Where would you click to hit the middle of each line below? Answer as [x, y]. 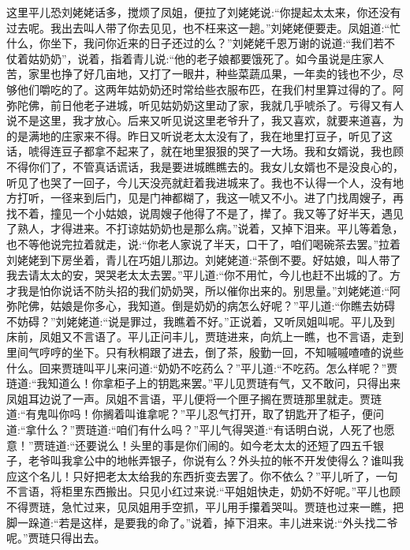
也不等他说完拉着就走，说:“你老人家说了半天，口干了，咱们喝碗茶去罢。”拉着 [204, 243]
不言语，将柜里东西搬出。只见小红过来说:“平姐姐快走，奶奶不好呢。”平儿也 [198, 491]
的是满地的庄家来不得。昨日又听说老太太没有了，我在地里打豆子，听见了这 [199, 135]
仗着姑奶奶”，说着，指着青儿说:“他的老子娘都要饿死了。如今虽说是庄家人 [196, 58]
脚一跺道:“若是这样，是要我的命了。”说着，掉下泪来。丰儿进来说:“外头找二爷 [202, 522]
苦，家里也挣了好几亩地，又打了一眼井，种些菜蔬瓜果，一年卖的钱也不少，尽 [205, 74]
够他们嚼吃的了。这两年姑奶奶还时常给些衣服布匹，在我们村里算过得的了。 [199, 89]
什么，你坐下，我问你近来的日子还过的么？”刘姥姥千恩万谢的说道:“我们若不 [201, 43]
